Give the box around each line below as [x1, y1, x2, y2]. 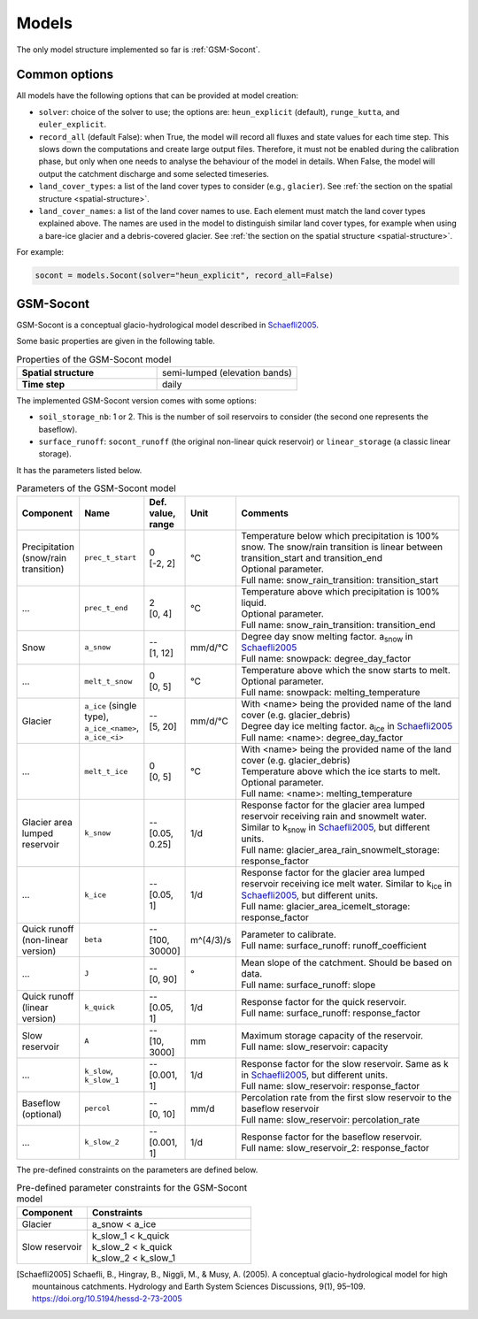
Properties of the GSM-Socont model [16, 353, 172, 365]
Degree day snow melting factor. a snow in [241, 630, 413, 644]
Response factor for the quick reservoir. [241, 995, 407, 1008]
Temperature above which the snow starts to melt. [241, 664, 451, 677]
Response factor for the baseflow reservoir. [241, 1131, 422, 1143]
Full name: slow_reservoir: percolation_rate [241, 1113, 420, 1125]
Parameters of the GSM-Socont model [16, 482, 176, 495]
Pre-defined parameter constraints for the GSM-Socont [16, 1182, 248, 1194]
